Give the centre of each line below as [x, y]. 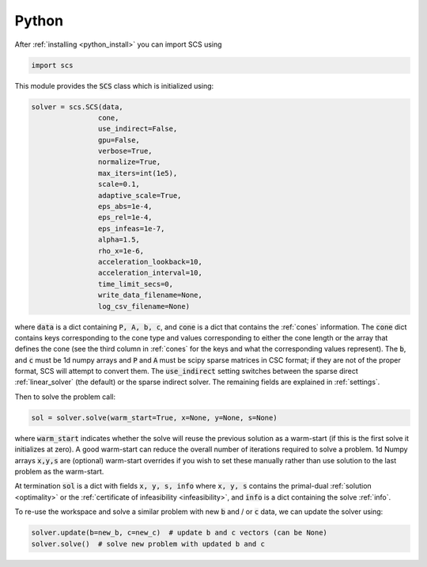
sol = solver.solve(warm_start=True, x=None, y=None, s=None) [154, 417]
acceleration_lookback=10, [150, 262]
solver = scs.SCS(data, [77, 107]
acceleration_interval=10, [150, 273]
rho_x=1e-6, [121, 251]
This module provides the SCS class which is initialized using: [114, 86]
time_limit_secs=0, [136, 284]
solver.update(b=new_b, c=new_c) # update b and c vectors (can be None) [179, 533]
